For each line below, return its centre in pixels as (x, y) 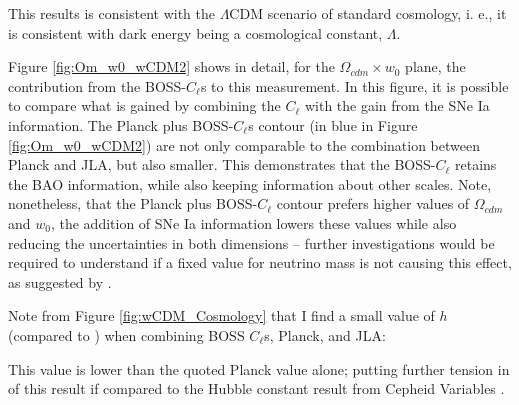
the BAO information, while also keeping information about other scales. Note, (250, 183)
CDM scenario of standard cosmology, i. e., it (368, 13)
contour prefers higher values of (373, 203)
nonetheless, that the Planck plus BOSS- (133, 203)
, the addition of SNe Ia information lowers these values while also (253, 222)
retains (476, 164)
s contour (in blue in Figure (333, 124)
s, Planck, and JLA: (325, 334)
